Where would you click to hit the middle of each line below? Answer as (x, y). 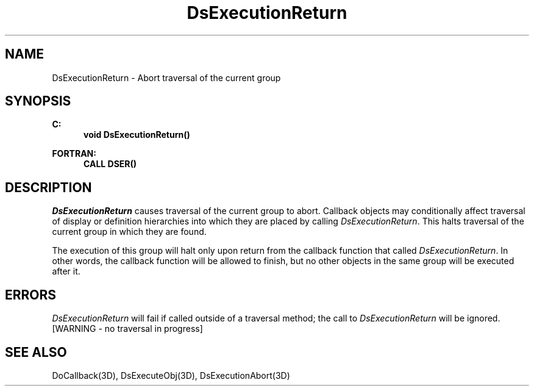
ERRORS (31, 295)
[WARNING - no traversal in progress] (127, 329)
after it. (66, 271)
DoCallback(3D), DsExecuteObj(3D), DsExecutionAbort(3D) (171, 375)
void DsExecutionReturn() (137, 135)
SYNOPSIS (38, 101)
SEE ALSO (36, 352)
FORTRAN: (74, 154)
